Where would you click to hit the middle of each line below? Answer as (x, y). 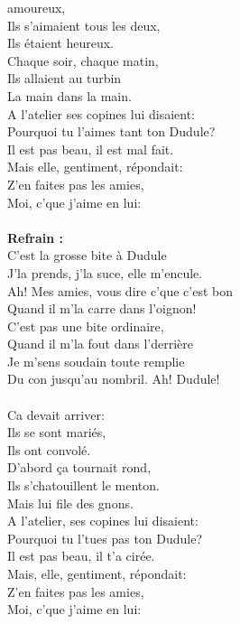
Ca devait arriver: (56, 414)
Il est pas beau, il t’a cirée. (81, 556)
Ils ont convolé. (49, 449)
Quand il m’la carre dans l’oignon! (102, 308)
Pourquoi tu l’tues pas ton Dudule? (105, 538)
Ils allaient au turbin (65, 78)
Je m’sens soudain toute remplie (96, 361)
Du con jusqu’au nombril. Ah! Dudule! (114, 379)
